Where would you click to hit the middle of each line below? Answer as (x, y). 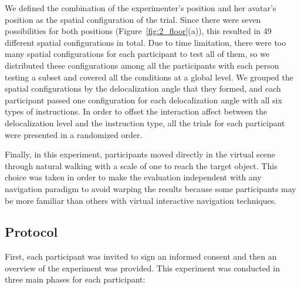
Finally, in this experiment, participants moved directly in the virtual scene (140, 154)
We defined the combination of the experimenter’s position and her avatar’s (141, 8)
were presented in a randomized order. (74, 134)
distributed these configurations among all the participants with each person (142, 65)
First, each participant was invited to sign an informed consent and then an (141, 256)
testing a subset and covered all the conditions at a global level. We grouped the (149, 77)
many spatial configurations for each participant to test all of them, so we (137, 54)
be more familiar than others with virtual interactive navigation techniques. (141, 200)
